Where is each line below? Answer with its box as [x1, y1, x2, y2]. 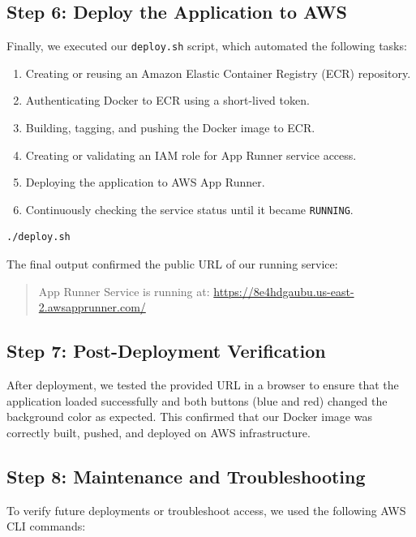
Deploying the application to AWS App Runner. [25, 174, 265, 191]
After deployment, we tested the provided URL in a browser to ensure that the [6, 376, 399, 393]
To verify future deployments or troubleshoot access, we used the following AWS [6, 501, 406, 518]
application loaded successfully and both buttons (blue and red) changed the [6, 392, 388, 409]
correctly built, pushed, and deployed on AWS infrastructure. [6, 423, 311, 440]
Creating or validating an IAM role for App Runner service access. [25, 146, 357, 163]
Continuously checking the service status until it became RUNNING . [25, 200, 354, 217]
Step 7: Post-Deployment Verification [6, 338, 326, 363]
